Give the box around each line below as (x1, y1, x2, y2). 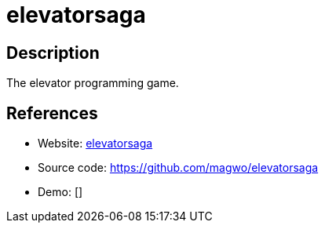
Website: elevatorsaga (38, 136, 153, 151)
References (6, 103, 98, 123)
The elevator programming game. (6, 76, 179, 90)
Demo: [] (38, 185, 83, 199)
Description (6, 42, 100, 63)
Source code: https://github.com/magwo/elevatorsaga (38, 161, 319, 175)
